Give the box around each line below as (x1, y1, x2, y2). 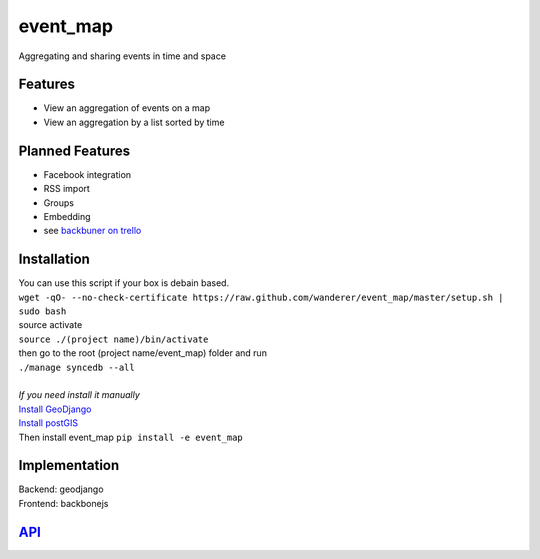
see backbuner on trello (43, 225, 142, 237)
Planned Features (18, 142, 131, 159)
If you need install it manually (18, 389, 140, 401)
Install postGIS (18, 417, 79, 429)
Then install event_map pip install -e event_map (18, 431, 244, 443)
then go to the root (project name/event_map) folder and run (18, 347, 267, 359)
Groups (43, 196, 75, 209)
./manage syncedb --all (18, 361, 135, 373)
